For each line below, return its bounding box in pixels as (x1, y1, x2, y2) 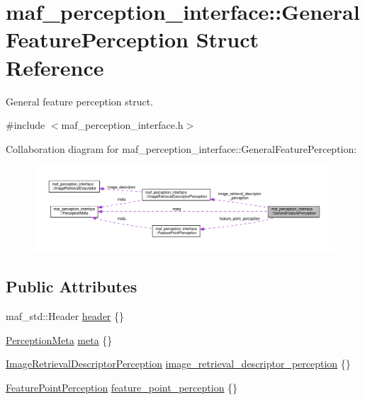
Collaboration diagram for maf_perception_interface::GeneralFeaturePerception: (6, 141, 357, 156)
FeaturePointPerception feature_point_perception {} (6, 380, 238, 394)
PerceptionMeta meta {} (6, 332, 113, 347)
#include (6, 118, 45, 132)
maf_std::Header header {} (6, 309, 125, 324)
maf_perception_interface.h (61, 118, 184, 132)
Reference (6, 52, 104, 81)
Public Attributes (6, 275, 137, 297)
